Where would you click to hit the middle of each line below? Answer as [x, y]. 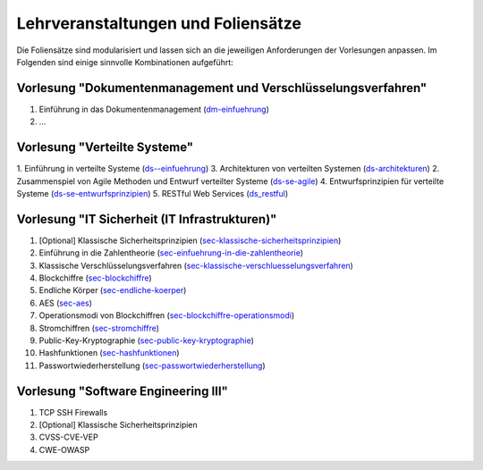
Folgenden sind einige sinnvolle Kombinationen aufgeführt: [125, 62]
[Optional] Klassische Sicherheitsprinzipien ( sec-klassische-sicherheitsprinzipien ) [190, 240]
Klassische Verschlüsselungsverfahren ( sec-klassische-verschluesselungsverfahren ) [196, 265]
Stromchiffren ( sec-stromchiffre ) [99, 328]
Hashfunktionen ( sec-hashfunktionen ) [109, 353]
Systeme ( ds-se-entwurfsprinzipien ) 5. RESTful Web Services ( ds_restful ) [153, 193]
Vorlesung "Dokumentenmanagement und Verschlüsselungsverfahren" [222, 88]
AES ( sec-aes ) [66, 303]
